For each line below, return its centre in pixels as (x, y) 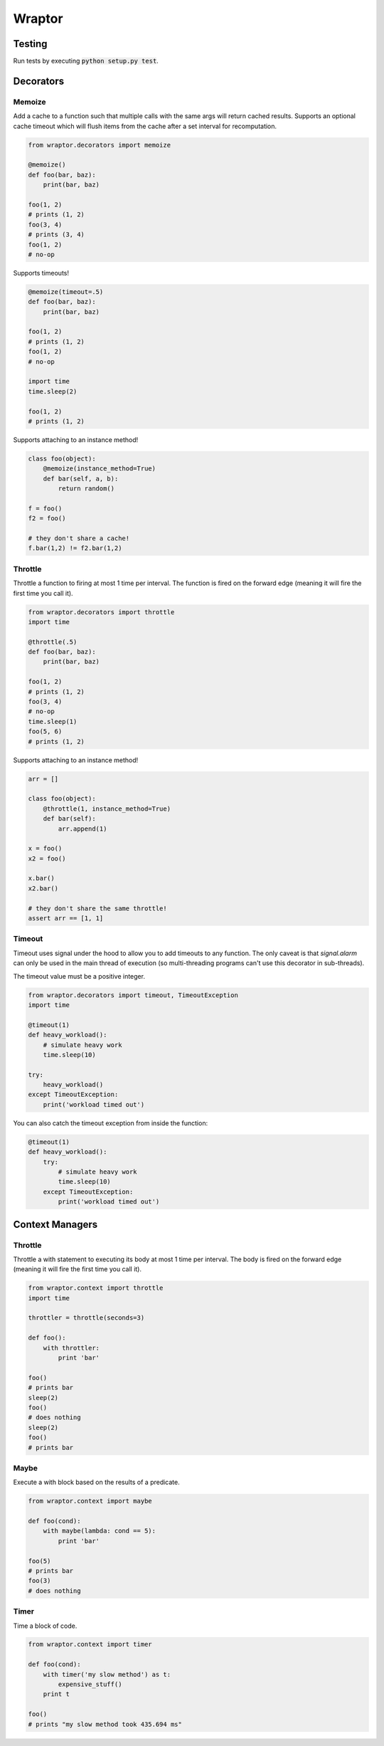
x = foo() (45, 848)
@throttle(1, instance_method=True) (107, 809)
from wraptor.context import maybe (90, 1501)
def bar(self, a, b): (81, 478)
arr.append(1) (82, 829)
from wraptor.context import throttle (96, 1288)
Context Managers (55, 1224)
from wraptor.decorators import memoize (99, 145)
